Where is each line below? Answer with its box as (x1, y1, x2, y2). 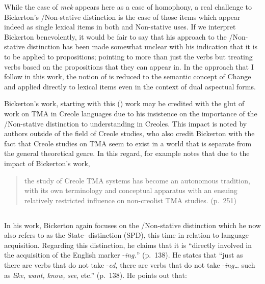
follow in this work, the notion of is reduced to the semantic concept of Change (4, 71, 251, 82)
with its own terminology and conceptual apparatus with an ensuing (24, 185, 237, 196)
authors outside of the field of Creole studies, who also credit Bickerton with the (4, 128, 255, 139)
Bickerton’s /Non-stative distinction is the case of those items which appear (4, 11, 241, 22)
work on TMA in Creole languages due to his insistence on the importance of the (4, 108, 257, 118)
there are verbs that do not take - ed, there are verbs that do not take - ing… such (4, 260, 255, 270)
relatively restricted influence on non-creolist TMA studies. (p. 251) (24, 195, 236, 205)
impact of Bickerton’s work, (4, 157, 90, 168)
